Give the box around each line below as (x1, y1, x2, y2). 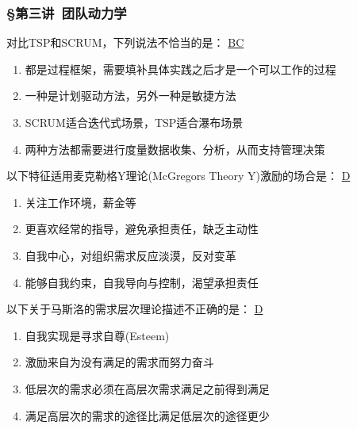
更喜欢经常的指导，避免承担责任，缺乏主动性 (25, 220, 259, 237)
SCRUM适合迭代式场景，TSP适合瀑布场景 (25, 114, 244, 130)
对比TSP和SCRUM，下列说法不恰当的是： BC (6, 34, 244, 51)
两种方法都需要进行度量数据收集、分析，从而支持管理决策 (25, 140, 325, 157)
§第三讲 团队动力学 (6, 2, 127, 22)
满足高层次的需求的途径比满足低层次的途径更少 (25, 407, 270, 423)
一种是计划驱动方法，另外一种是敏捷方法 (25, 87, 236, 104)
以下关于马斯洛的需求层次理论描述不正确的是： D (6, 301, 263, 317)
